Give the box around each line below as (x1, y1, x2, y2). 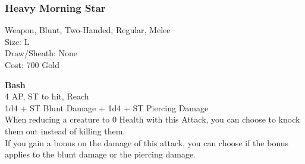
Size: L (5, 35, 30, 47)
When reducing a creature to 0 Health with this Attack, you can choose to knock (5, 113, 300, 126)
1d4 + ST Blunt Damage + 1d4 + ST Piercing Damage (5, 101, 209, 114)
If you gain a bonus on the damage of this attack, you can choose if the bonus (5, 136, 289, 149)
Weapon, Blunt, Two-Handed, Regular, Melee (5, 24, 171, 36)
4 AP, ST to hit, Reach (5, 90, 89, 102)
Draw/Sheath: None (5, 47, 77, 59)
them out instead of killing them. (5, 124, 125, 137)
